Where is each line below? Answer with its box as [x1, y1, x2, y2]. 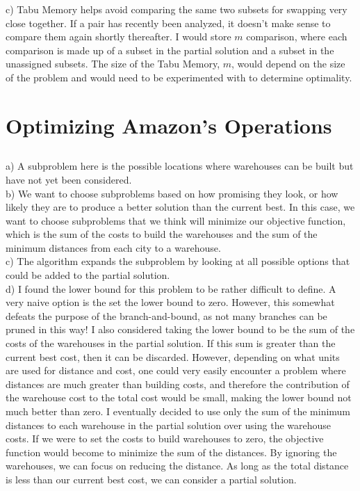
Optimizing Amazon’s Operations [6, 111, 332, 139]
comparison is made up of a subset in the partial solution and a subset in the [6, 42, 334, 57]
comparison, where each [246, 29, 347, 44]
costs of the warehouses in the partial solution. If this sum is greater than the [6, 336, 336, 351]
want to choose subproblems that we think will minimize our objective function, [6, 213, 346, 227]
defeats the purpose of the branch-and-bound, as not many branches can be [6, 308, 327, 323]
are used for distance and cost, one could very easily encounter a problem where [6, 363, 346, 378]
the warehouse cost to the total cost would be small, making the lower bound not [6, 390, 352, 405]
